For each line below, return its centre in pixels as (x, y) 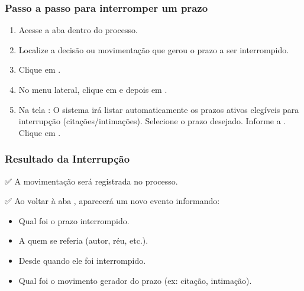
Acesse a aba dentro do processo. (78, 30)
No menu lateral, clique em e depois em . (93, 89)
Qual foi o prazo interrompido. (74, 220)
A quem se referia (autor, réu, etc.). (83, 240)
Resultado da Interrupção (67, 159)
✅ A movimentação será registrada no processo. (91, 181)
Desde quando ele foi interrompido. (82, 260)
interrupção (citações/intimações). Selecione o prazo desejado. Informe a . (152, 121)
